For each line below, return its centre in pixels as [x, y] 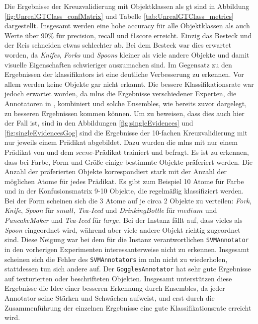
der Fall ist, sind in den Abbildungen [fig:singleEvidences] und [99, 123]
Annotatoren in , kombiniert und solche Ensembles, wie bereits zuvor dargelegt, [126, 103]
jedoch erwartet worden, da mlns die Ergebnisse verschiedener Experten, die [121, 94]
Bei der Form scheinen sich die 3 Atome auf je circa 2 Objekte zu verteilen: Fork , [128, 200]
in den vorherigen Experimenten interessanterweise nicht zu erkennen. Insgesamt [127, 249]
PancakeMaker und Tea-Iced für [53, 220]
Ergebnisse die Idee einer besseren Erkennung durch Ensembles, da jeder [115, 288]
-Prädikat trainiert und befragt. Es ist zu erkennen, [171, 152]
